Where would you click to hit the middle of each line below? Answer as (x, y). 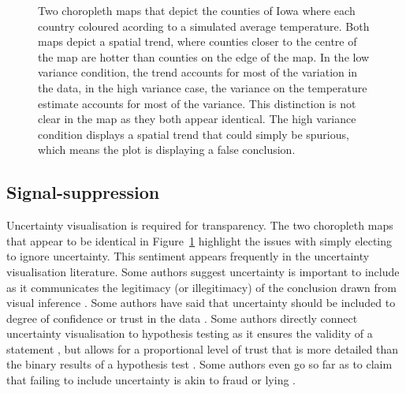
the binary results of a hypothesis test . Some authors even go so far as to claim (199, 364)
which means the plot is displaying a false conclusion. (167, 150)
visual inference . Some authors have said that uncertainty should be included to (201, 303)
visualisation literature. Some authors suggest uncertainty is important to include (203, 271)
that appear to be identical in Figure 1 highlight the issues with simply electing (199, 240)
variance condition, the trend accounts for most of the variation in (198, 72)
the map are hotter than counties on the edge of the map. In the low (204, 56)
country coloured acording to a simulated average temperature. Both (204, 26)
